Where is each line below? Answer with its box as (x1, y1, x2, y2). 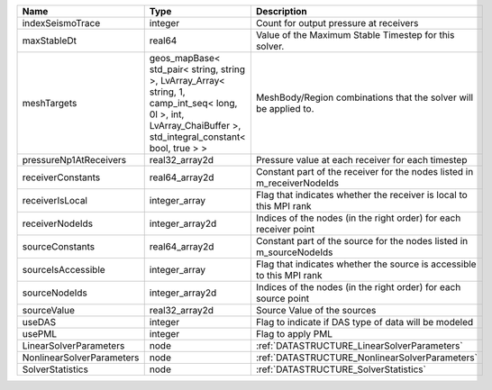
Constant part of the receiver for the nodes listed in (255, 166, 474, 177)
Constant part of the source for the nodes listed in (255, 235, 469, 247)
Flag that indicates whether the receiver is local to (255, 189, 468, 201)
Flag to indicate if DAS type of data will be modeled (255, 316, 474, 328)
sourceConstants (22, 240, 95, 252)
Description (255, 5, 308, 17)
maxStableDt (22, 34, 77, 47)
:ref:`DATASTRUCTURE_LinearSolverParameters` (255, 340, 463, 351)
